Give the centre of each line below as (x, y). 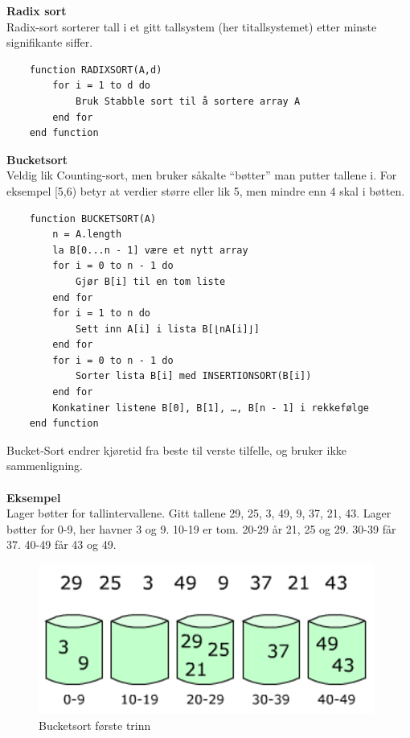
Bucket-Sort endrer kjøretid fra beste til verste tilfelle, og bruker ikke (176, 449)
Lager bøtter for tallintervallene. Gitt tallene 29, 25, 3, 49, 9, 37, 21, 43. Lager (199, 513)
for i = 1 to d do (101, 86)
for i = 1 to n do (101, 313)
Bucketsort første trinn (95, 725)
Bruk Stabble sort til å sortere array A (188, 101)
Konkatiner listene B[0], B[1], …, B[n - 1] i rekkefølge (211, 408)
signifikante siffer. (50, 42)
